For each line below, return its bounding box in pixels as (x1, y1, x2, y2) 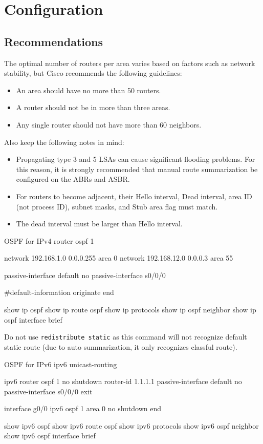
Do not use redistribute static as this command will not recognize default (4, 331, 247, 342)
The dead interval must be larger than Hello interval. (16, 218, 183, 229)
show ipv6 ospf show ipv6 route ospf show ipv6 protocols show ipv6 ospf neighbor (4, 420, 259, 431)
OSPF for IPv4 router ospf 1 (4, 235, 94, 246)
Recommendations (4, 33, 103, 49)
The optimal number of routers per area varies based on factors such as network (4, 57, 255, 68)
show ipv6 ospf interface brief (4, 430, 96, 441)
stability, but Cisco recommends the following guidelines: (4, 68, 182, 78)
